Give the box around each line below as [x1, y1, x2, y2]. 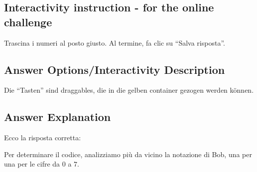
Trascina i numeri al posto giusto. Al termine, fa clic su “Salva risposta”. [4, 37, 225, 48]
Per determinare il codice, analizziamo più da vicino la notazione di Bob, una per [4, 149, 252, 159]
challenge [4, 14, 52, 29]
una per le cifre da [4, 159, 60, 169]
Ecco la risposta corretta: [4, 132, 81, 143]
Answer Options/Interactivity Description [4, 61, 225, 77]
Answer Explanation [4, 109, 111, 124]
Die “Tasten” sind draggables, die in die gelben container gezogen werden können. [4, 85, 254, 95]
